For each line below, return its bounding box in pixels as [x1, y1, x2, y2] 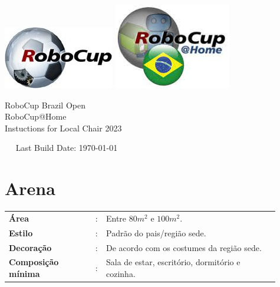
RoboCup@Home [5, 110, 67, 123]
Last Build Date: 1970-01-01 [15, 141, 118, 154]
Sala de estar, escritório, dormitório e [106, 256, 241, 268]
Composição [9, 256, 59, 268]
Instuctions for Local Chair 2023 [5, 121, 122, 134]
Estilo [9, 226, 33, 239]
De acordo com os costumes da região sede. [106, 241, 262, 253]
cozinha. [106, 267, 136, 279]
